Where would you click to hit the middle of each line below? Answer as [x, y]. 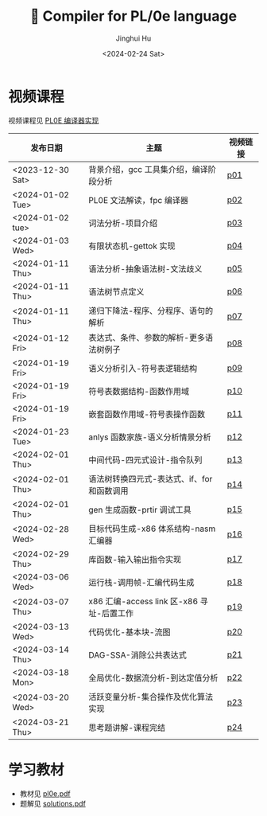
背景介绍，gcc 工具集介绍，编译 [148, 169]
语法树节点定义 [116, 291]
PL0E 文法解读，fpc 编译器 [139, 200]
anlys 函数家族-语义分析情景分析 [150, 437]
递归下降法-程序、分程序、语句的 [151, 310]
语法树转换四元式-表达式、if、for [151, 478]
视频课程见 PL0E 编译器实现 [54, 120]
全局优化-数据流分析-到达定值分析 [153, 677]
